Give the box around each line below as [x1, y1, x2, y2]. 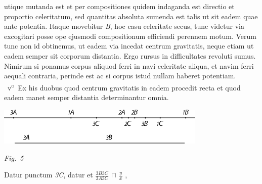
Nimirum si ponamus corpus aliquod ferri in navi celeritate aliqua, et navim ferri [4, 60, 254, 71]
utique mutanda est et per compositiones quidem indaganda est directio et [4, 1, 235, 11]
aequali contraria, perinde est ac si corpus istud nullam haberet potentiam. [4, 70, 236, 81]
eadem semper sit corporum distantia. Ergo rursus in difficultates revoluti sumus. [4, 50, 256, 61]
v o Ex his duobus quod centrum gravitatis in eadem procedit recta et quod [7, 80, 241, 93]
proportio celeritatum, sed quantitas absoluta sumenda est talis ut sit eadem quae [4, 11, 258, 21]
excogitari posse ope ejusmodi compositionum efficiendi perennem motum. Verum [4, 30, 256, 41]
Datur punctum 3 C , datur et [4, 169, 93, 180]
